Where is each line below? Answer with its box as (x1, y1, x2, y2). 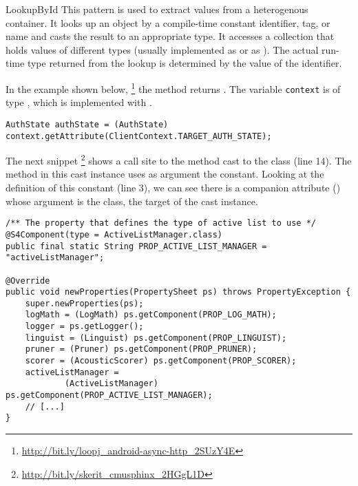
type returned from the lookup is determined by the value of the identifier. (27, 56, 342, 70)
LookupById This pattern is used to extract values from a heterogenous (6, 2, 308, 16)
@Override (6, 275, 50, 286)
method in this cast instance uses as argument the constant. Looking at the (6, 167, 324, 181)
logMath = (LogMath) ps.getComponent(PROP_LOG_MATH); (25, 310, 277, 320)
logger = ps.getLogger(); (25, 321, 144, 332)
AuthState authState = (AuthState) (6, 119, 169, 129)
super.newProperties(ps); (25, 298, 144, 308)
